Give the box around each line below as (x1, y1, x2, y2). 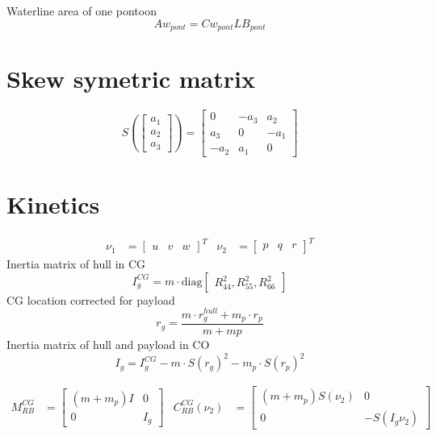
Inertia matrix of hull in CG (6, 255, 146, 272)
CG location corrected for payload (6, 291, 175, 308)
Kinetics (6, 187, 100, 220)
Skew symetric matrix (6, 62, 255, 95)
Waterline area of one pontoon (6, 2, 157, 19)
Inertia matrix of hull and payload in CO (6, 336, 210, 353)
